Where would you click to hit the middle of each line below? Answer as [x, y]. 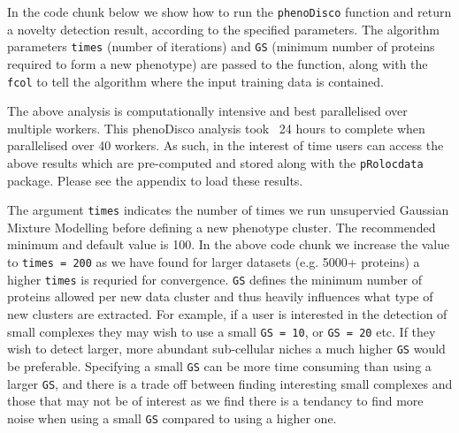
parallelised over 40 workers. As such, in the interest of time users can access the [226, 145]
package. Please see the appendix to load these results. [155, 180]
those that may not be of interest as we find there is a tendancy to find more [215, 401]
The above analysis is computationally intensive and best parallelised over [207, 111]
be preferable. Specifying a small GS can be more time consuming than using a [219, 365]
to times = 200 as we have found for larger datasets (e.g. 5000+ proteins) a [214, 262]
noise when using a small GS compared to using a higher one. [172, 418]
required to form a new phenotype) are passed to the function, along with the [218, 63]
